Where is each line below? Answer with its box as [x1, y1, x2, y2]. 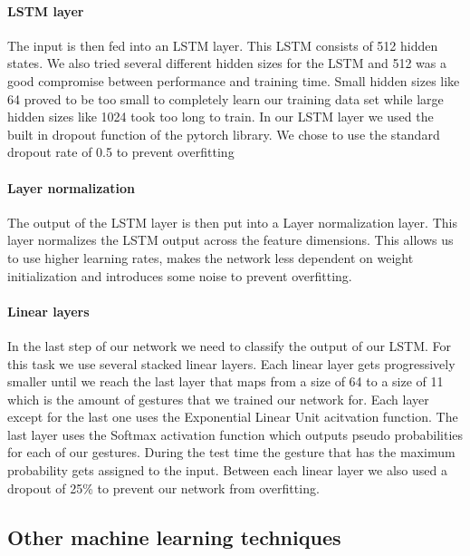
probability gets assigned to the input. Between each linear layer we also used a [7, 461, 447, 480]
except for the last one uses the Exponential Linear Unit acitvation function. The [7, 407, 458, 426]
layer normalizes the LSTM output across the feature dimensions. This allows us [7, 230, 454, 249]
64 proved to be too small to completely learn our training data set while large [7, 89, 444, 108]
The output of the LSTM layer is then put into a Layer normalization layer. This [7, 212, 457, 231]
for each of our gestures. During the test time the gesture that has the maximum [7, 443, 456, 462]
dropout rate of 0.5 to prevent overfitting [7, 142, 235, 161]
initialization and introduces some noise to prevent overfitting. [7, 266, 352, 285]
